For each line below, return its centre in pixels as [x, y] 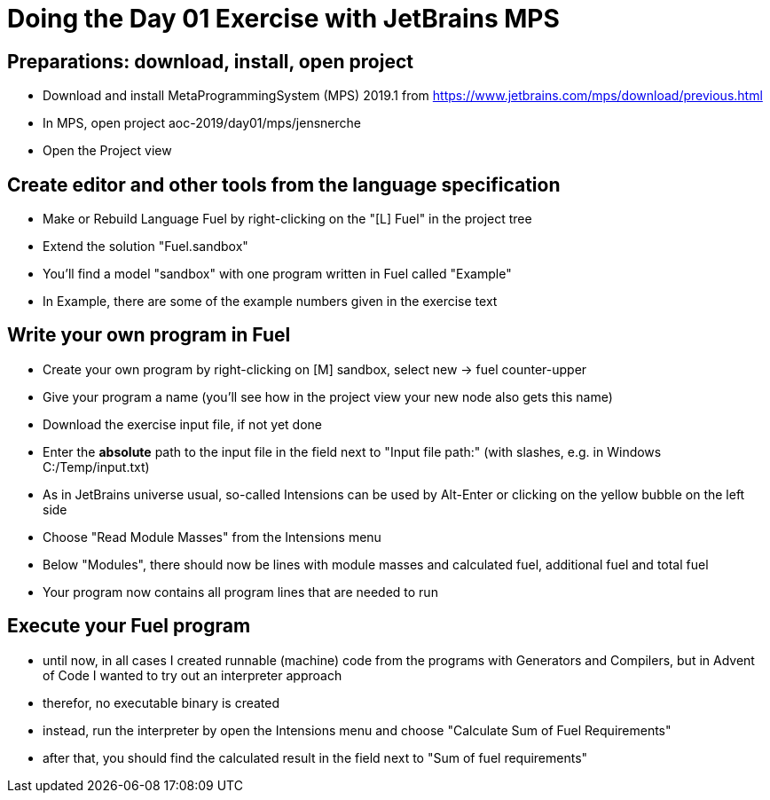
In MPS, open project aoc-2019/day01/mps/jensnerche [202, 123]
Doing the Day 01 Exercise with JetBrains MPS [283, 19]
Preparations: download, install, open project [210, 61]
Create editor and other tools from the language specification [284, 184]
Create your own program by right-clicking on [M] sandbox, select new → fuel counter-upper [315, 369]
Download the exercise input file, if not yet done [182, 424]
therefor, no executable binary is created [161, 702]
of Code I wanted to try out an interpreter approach [192, 675]
